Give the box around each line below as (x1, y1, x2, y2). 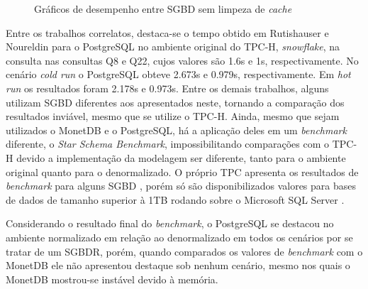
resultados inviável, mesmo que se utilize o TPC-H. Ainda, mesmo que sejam (6, 109, 340, 124)
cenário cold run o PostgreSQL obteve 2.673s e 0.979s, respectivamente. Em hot (6, 67, 351, 82)
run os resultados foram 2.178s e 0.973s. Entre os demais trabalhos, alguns (6, 80, 329, 95)
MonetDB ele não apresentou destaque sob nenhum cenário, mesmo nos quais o (6, 258, 350, 273)
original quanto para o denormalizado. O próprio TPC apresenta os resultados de (6, 164, 359, 179)
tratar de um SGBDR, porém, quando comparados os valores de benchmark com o (6, 244, 363, 258)
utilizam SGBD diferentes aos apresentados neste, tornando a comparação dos (6, 94, 345, 109)
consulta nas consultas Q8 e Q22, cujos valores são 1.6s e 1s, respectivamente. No (6, 53, 359, 67)
